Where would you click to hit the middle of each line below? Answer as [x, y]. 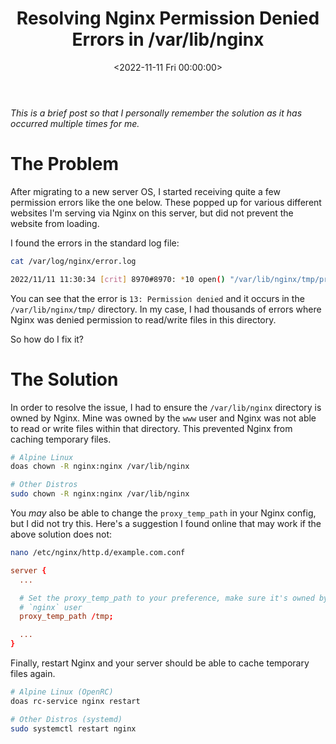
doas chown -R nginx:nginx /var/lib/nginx [100, 467]
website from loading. [55, 223]
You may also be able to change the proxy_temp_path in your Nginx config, [163, 513]
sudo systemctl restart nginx [73, 728]
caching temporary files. [61, 439]
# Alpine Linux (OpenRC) [62, 692]
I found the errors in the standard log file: [95, 243]
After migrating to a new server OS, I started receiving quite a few [145, 191]
